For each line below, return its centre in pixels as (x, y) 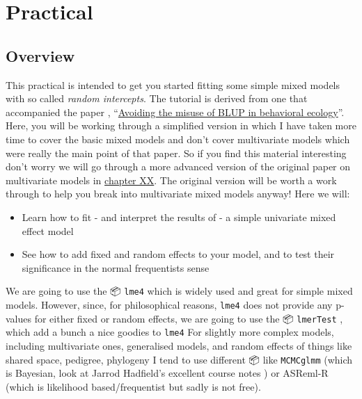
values (19, 318)
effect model (48, 230)
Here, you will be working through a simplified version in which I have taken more (181, 125)
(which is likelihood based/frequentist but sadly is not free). (133, 386)
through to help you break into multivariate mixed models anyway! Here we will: (178, 194)
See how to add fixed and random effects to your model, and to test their (178, 254)
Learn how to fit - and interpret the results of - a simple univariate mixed (179, 217)
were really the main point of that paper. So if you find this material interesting (176, 153)
